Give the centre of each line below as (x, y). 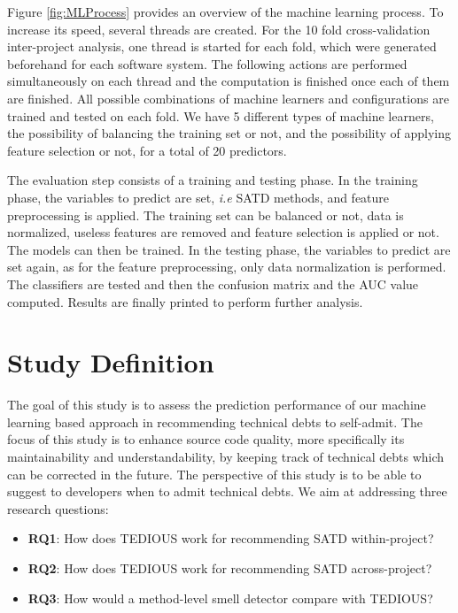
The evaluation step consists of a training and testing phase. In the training (213, 180)
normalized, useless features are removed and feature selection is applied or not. (223, 232)
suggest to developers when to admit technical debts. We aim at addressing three (227, 491)
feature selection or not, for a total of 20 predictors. (147, 150)
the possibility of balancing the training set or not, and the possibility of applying (229, 133)
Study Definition (111, 362)
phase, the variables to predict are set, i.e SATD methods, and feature (198, 197)
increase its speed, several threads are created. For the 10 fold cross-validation (219, 29)
